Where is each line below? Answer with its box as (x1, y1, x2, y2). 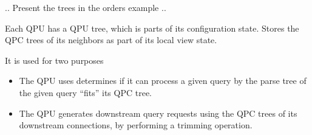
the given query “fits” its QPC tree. (19, 86, 152, 99)
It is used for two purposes (5, 54, 104, 66)
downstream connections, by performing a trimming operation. (19, 119, 253, 131)
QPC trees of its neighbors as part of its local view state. (5, 33, 217, 46)
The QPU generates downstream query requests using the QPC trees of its (19, 106, 297, 119)
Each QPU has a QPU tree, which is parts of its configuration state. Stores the (5, 21, 299, 34)
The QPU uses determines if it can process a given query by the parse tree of (19, 74, 307, 87)
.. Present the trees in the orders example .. (5, 1, 166, 13)
